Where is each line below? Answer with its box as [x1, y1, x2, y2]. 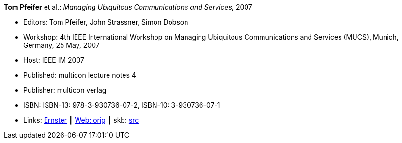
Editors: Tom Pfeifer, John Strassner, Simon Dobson [23, 18, 188, 26]
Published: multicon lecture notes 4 [23, 71, 136, 79]
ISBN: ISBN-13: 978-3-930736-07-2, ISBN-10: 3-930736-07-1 [23, 101, 220, 109]
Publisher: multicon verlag [23, 86, 107, 94]
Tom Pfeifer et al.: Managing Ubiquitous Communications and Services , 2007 [4, 3, 252, 11]
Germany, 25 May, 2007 [23, 41, 100, 49]
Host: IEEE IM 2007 [23, 56, 84, 64]
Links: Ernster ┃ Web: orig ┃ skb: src [23, 116, 139, 124]
